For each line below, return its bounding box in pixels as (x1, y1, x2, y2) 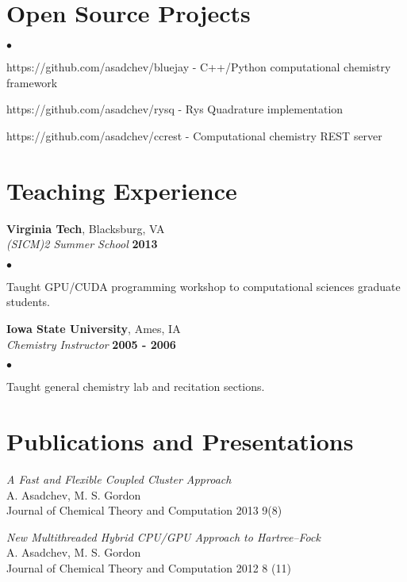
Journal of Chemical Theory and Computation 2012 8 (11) (6, 559, 291, 576)
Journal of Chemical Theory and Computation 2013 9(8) (6, 502, 282, 519)
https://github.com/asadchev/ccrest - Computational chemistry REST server (6, 127, 382, 144)
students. (6, 293, 50, 310)
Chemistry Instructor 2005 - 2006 (6, 335, 176, 352)
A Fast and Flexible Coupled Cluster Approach (6, 470, 232, 487)
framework (6, 74, 58, 90)
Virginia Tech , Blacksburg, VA (6, 220, 165, 236)
